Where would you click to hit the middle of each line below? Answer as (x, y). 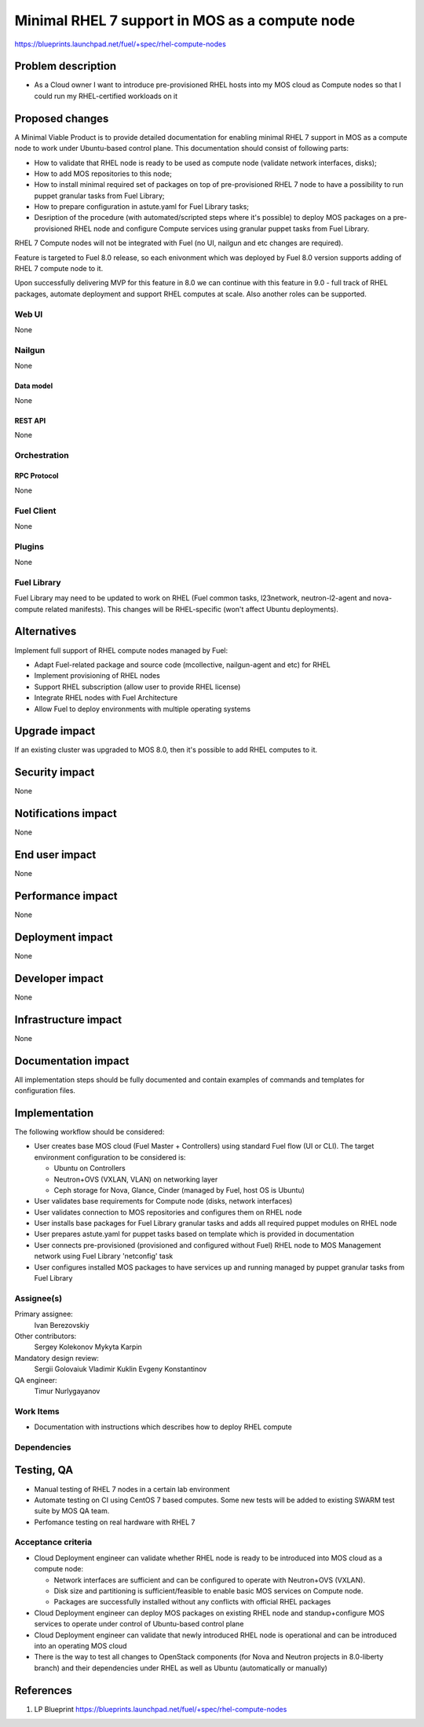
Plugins (29, 546)
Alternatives (46, 631)
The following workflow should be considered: (90, 1131)
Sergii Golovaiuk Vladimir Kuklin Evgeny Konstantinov (121, 1369)
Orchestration (42, 455)
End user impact (55, 855)
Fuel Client (35, 511)
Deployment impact (64, 937)
